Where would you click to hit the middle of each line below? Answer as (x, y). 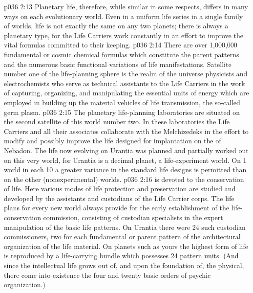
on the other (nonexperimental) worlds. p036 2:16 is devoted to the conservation (124, 179)
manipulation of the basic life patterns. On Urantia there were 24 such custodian (125, 227)
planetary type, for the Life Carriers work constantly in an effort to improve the (124, 35)
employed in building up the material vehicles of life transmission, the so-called (122, 102)
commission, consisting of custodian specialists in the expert (133, 217)
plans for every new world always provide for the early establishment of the (116, 208)
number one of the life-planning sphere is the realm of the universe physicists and (126, 74)
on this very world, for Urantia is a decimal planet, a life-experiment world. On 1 (125, 160)
